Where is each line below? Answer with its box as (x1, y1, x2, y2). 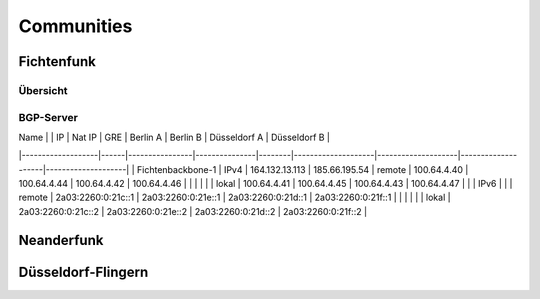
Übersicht (18, 83, 69, 97)
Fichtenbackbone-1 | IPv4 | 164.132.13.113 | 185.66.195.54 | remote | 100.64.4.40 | (136, 163, 469, 175)
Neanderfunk (18, 231, 104, 249)
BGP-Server (18, 110, 79, 124)
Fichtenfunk (18, 53, 97, 70)
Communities (18, 15, 133, 37)
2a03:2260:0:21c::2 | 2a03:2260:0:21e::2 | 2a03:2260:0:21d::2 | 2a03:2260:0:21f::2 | (18, 205, 368, 217)
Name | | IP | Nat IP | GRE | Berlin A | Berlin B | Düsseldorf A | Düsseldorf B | (18, 131, 330, 143)
